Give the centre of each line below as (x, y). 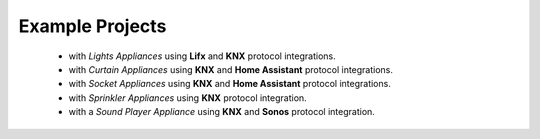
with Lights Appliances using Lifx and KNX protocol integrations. (202, 56)
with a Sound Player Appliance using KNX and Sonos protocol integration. (221, 112)
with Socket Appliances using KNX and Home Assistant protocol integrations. (230, 84)
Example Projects (92, 26)
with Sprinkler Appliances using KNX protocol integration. (187, 97)
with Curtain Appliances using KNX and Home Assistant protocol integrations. (231, 69)
